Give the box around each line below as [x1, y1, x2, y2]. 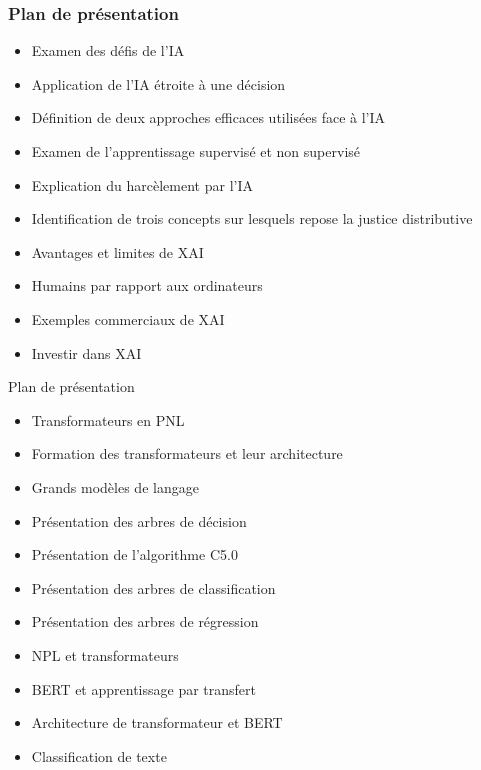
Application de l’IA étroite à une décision [31, 73, 286, 94]
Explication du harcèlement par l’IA [31, 174, 253, 195]
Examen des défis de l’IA [31, 40, 185, 61]
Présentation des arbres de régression [31, 611, 259, 632]
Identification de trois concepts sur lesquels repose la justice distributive [31, 208, 473, 229]
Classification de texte [31, 745, 167, 766]
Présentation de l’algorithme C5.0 [31, 544, 238, 565]
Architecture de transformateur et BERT [31, 712, 283, 733]
